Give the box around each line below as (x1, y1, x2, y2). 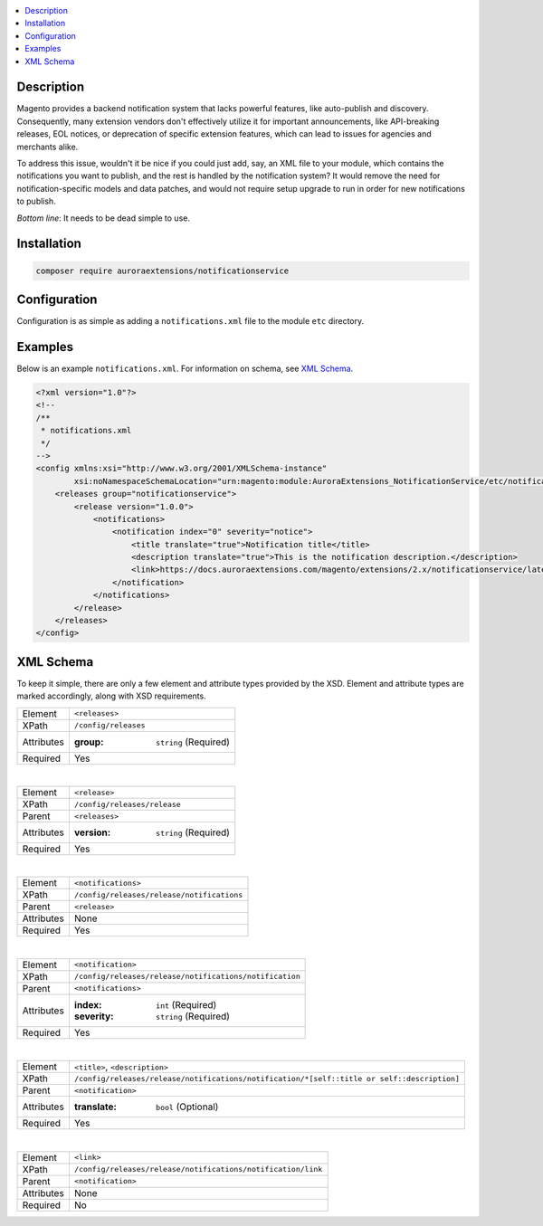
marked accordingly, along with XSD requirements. (16, 690, 207, 701)
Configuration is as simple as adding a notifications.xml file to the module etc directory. (16, 316, 365, 327)
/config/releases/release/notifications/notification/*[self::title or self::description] (73, 1073, 461, 1083)
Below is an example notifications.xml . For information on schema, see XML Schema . (16, 363, 354, 374)
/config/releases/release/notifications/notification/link (73, 1164, 323, 1174)
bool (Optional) (155, 1100, 219, 1113)
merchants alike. (16, 141, 79, 152)
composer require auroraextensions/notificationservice (35, 265, 290, 276)
